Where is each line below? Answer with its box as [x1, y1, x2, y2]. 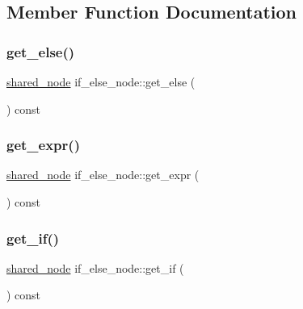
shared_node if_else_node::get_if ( [6, 259, 184, 276]
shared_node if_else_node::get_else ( [6, 73, 196, 90]
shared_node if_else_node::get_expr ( [6, 166, 200, 183]
